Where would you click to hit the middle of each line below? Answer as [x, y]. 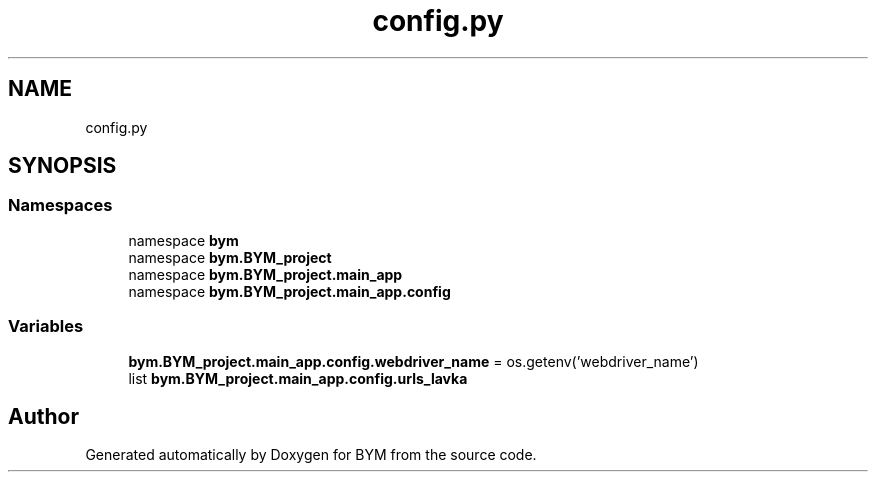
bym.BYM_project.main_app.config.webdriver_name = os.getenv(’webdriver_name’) [413, 361]
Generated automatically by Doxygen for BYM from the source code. [311, 455]
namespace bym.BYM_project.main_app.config [289, 291]
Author [43, 416]
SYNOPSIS [62, 166]
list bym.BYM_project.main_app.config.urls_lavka [298, 378]
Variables [46, 326]
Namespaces [60, 205]
